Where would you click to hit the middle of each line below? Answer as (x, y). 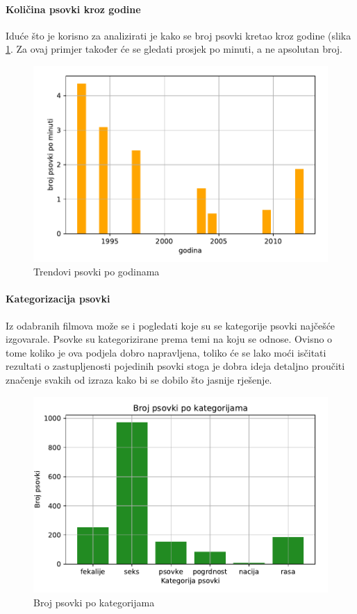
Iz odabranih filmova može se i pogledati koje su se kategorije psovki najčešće (171, 325)
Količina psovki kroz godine (73, 9)
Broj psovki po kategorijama (94, 602)
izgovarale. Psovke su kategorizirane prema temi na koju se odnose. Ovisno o (169, 339)
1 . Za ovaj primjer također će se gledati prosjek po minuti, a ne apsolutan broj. (174, 49)
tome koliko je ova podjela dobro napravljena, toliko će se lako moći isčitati (166, 352)
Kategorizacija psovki (58, 299)
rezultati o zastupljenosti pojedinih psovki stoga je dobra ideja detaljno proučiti (175, 366)
